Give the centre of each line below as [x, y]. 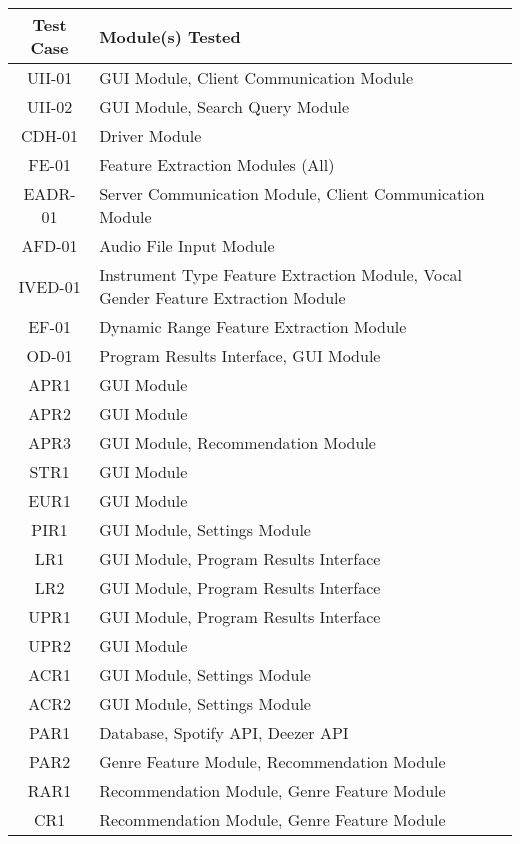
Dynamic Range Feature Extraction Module [253, 326]
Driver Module [150, 135]
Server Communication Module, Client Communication [292, 193]
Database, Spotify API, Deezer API [224, 732]
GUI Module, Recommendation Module [237, 442]
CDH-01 [50, 135]
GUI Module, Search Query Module [224, 106]
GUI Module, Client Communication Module [256, 77]
